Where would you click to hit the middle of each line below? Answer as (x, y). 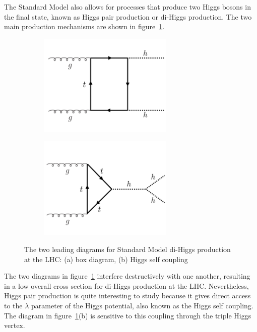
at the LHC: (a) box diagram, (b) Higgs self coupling (106, 259)
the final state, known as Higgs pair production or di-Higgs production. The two (128, 16)
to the (13, 305)
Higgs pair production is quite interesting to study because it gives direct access (127, 296)
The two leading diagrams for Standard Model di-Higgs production (127, 249)
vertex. (15, 325)
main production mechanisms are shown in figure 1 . (84, 26)
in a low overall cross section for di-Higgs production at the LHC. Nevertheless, (126, 285)
